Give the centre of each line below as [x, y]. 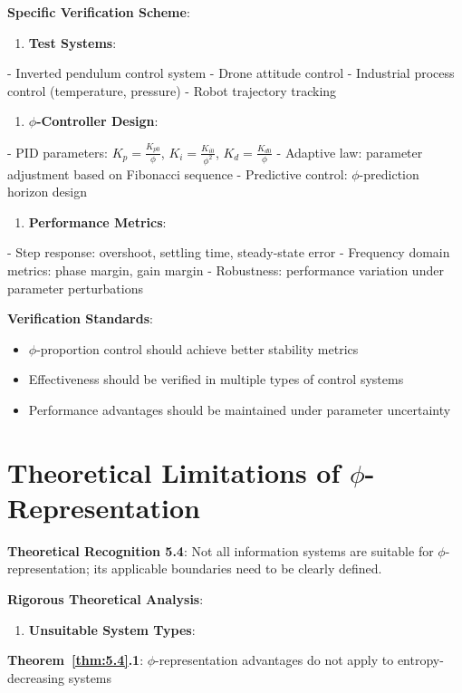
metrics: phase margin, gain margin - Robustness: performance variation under [226, 269]
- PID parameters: [58, 152]
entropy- [420, 660]
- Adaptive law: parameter [350, 152]
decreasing [36, 677]
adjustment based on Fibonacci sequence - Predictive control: [178, 173]
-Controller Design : [97, 121]
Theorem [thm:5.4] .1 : [76, 660]
